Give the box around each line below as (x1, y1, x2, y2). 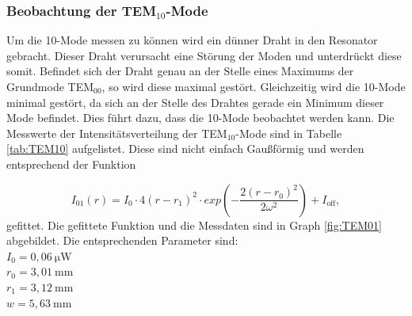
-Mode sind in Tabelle (235, 124, 342, 141)
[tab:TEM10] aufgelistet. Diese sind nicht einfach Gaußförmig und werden (6, 140, 364, 157)
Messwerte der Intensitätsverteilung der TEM (6, 124, 227, 141)
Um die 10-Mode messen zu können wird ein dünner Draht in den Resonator (6, 32, 378, 48)
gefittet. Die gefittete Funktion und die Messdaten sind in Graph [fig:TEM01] (6, 216, 382, 233)
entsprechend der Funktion (6, 155, 136, 172)
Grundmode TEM (6, 78, 94, 94)
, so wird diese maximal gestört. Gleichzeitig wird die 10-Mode (101, 78, 406, 94)
